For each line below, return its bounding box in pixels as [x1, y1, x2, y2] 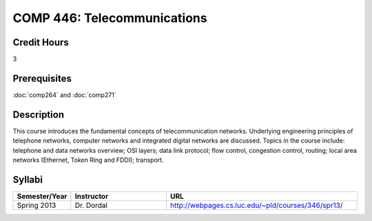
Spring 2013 [17, 200, 56, 210]
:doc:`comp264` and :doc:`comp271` [12, 90, 116, 99]
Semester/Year [17, 191, 68, 201]
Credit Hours [12, 36, 69, 48]
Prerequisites [12, 72, 72, 84]
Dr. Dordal [74, 200, 108, 210]
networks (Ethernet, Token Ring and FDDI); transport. [12, 156, 165, 165]
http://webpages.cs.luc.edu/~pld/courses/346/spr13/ [169, 200, 343, 210]
